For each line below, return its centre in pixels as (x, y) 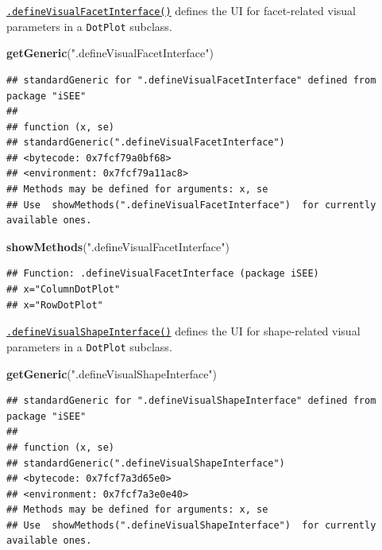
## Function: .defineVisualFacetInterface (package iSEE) (163, 274)
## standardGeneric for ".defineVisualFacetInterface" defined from (191, 80)
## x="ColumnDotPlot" (64, 290)
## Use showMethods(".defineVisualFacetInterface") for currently (191, 205)
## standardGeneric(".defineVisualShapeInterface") (146, 463)
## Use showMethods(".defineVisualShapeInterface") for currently (191, 525)
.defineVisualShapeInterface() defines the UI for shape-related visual (183, 331)
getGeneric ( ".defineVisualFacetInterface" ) (110, 53)
